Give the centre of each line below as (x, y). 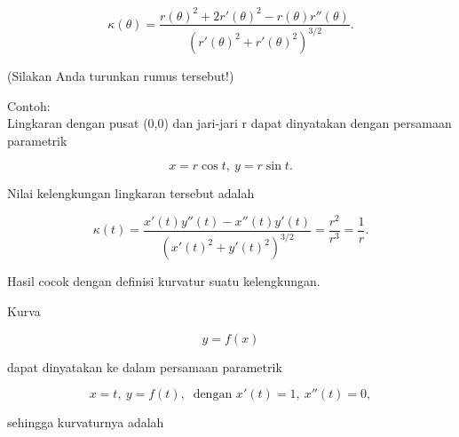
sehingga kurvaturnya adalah (86, 422)
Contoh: (29, 105)
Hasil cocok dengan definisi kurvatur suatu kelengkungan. (164, 281)
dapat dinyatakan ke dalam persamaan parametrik (145, 366)
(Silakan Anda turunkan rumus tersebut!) (121, 75)
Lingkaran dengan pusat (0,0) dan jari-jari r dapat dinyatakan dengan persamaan (229, 123)
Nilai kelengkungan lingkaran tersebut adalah (131, 193)
